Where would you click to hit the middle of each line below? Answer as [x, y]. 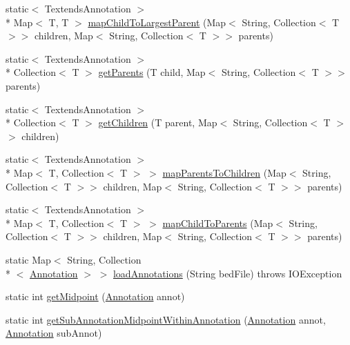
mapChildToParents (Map [218, 223]
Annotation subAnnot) [54, 333]
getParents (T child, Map [152, 72]
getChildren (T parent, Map [158, 122]
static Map [28, 259]
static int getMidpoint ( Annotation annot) [95, 296]
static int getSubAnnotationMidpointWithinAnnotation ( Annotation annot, [166, 319]
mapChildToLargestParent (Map [157, 22]
